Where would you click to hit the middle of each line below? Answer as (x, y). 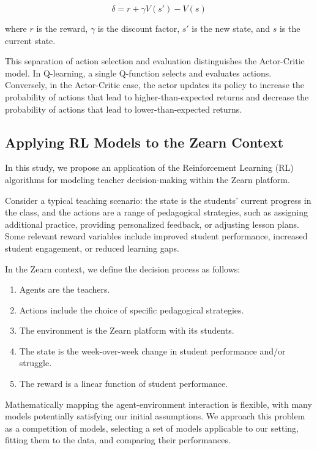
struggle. (35, 363)
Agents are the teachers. (65, 289)
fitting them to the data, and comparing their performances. (118, 440)
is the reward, (62, 28)
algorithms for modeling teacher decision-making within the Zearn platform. (147, 179)
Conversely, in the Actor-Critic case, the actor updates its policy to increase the (155, 85)
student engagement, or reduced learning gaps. (92, 248)
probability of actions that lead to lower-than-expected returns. (124, 109)
